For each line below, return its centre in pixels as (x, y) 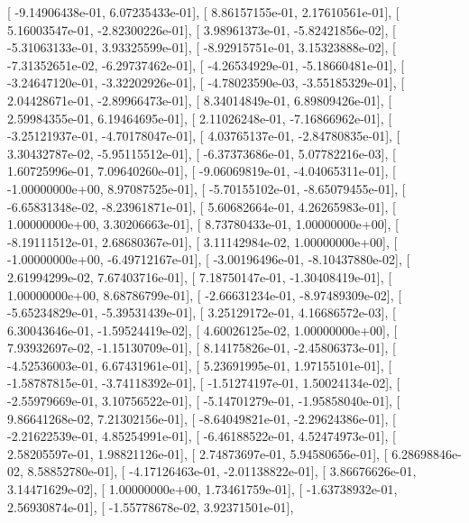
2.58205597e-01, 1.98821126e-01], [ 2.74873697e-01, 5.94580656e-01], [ (198, 453)
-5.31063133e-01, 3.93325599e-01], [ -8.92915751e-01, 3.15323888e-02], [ (202, 47)
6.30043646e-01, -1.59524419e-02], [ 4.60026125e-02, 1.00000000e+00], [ (202, 330)
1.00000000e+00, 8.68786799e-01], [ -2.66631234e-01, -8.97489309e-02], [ (205, 294)
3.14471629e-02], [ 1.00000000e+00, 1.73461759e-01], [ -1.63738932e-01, (202, 489)
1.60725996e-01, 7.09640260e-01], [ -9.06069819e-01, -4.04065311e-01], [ (202, 171)
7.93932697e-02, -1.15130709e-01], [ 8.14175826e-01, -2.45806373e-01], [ (202, 348)
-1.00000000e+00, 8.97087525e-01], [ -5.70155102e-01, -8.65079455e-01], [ (207, 188)
